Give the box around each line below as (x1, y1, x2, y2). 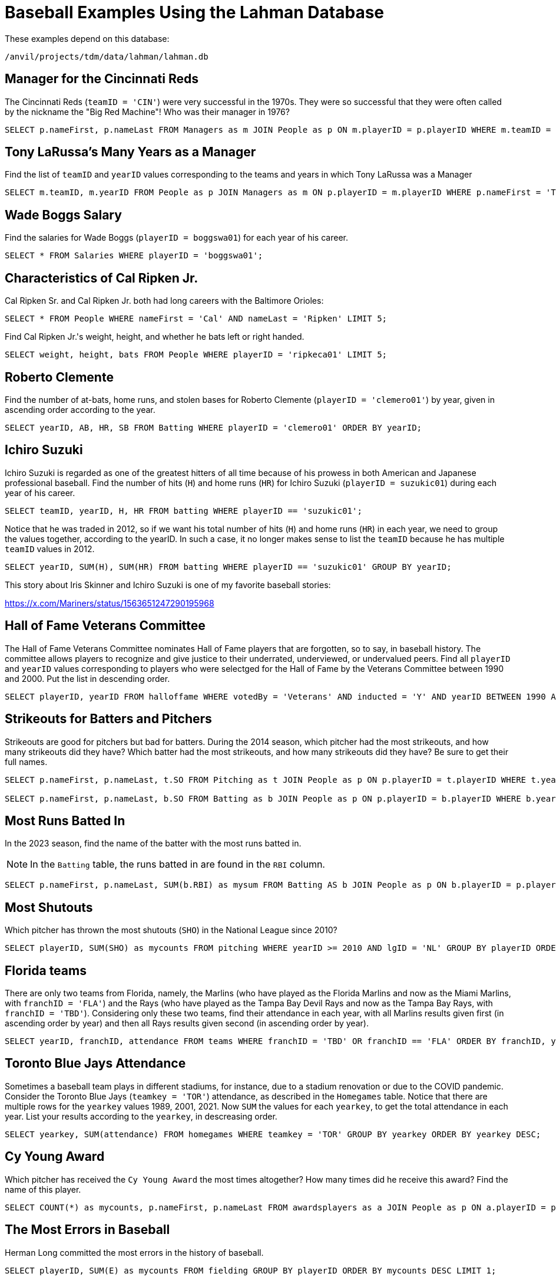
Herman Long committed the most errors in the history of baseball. (5, 1247, 264, 1258)
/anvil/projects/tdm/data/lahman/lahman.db (5, 51, 208, 61)
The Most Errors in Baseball (5, 1222, 170, 1238)
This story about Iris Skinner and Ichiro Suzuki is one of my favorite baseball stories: (5, 579, 331, 590)
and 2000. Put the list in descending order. (5, 673, 170, 684)
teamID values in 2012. (5, 543, 95, 554)
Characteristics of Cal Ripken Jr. (5, 270, 198, 285)
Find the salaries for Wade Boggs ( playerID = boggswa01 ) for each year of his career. (5, 232, 348, 243)
